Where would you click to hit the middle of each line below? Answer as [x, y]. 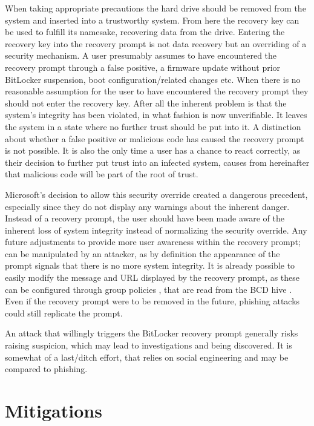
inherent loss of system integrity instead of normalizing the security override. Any [156, 230]
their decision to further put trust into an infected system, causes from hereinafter [157, 162]
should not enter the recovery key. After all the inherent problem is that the [146, 103]
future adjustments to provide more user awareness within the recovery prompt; [153, 242]
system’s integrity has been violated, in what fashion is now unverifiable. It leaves [156, 115]
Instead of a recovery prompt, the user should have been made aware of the [145, 218]
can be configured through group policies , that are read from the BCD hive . [149, 289]
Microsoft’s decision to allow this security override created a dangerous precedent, [156, 194]
